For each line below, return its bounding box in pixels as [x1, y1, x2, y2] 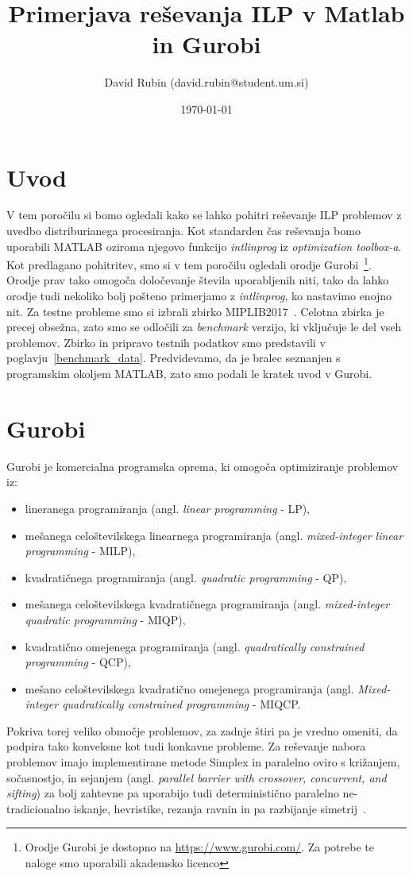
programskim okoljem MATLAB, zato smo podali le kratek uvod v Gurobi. [6, 365, 372, 382]
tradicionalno [6, 800, 71, 816]
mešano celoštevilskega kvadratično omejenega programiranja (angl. [25, 680, 354, 697]
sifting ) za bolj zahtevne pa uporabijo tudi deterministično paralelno [6, 785, 339, 801]
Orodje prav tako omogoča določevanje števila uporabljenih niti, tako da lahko [6, 272, 389, 288]
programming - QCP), [25, 654, 131, 670]
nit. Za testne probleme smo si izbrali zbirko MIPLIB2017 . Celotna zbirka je [6, 303, 384, 319]
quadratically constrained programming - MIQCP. [62, 696, 301, 712]
